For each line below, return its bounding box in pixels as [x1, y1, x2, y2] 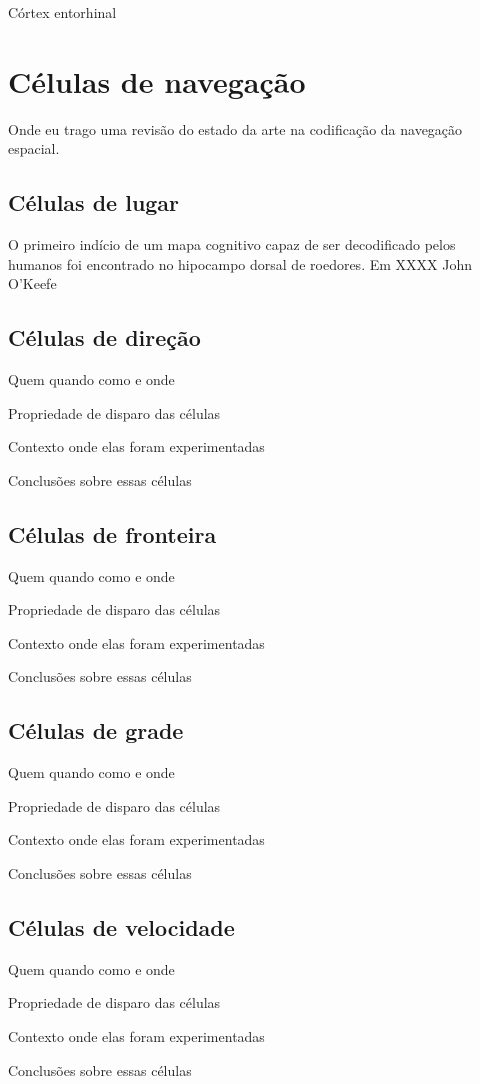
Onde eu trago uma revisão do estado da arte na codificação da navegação [8, 118, 463, 139]
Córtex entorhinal [8, 2, 117, 22]
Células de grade [8, 715, 184, 746]
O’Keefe [8, 273, 57, 294]
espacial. [8, 138, 60, 159]
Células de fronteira [8, 518, 217, 549]
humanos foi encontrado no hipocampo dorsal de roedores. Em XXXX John [8, 253, 472, 274]
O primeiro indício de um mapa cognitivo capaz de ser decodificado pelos [8, 234, 456, 255]
